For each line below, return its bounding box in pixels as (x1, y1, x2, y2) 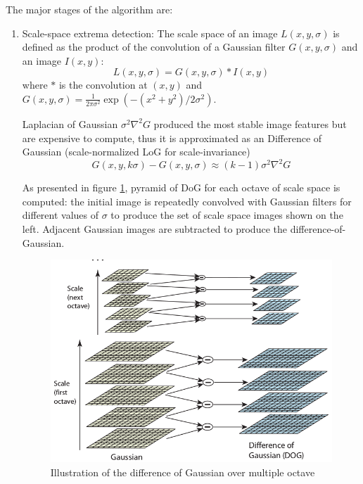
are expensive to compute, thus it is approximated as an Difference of (22, 130, 322, 145)
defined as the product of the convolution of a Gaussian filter (22, 39, 286, 54)
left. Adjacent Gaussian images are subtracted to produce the (22, 222, 287, 236)
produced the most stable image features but (153, 116, 347, 131)
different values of (22, 208, 99, 222)
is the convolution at (58, 77, 148, 92)
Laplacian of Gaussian (22, 116, 118, 131)
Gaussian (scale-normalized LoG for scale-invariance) (22, 144, 250, 159)
